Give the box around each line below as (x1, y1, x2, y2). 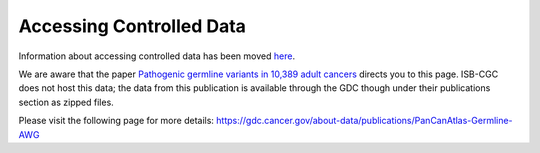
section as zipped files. (18, 96, 114, 108)
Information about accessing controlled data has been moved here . (18, 50, 295, 62)
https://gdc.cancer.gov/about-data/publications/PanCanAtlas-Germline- (216, 115, 514, 127)
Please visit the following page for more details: (18, 115, 215, 127)
